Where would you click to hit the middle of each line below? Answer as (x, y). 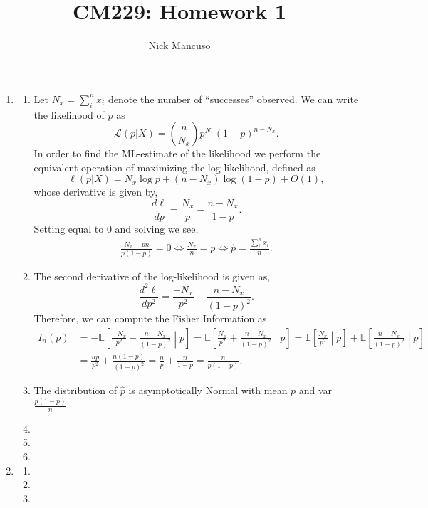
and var (315, 390)
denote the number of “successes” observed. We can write (233, 99)
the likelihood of (69, 114)
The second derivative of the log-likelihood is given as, (152, 276)
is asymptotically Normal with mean (208, 390)
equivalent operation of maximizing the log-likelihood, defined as (174, 167)
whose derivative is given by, (96, 192)
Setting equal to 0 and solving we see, (116, 228)
